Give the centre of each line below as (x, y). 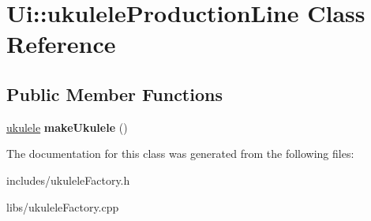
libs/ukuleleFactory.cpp (63, 206)
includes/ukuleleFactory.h (68, 180)
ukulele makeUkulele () (67, 127)
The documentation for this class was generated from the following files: (180, 154)
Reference (61, 44)
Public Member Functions (114, 94)
